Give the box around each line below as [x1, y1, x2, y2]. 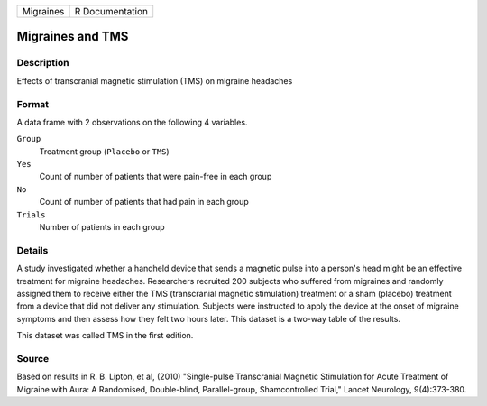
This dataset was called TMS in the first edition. [16, 330, 194, 341]
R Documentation [74, 5, 149, 17]
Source [16, 352, 50, 364]
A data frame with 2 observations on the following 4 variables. [16, 116, 248, 127]
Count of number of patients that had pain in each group [39, 197, 250, 208]
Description [16, 57, 69, 69]
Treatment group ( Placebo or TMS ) [39, 145, 170, 157]
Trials [16, 209, 46, 220]
